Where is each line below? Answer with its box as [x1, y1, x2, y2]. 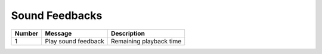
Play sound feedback [45, 37, 104, 45]
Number [14, 29, 39, 37]
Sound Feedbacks [11, 9, 103, 22]
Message [45, 29, 72, 37]
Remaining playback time [110, 37, 182, 45]
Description [110, 29, 145, 37]
